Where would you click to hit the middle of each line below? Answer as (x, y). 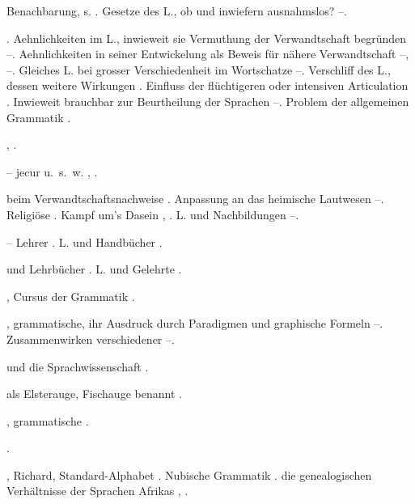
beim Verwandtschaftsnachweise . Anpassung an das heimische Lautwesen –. (195, 199)
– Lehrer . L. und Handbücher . (85, 241)
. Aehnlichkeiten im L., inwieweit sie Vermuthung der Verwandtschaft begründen (207, 38)
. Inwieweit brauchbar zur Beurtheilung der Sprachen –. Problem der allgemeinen (208, 101)
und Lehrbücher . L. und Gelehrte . (94, 269)
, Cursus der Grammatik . (71, 296)
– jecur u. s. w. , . (52, 171)
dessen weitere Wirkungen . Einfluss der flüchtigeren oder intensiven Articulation (207, 85)
